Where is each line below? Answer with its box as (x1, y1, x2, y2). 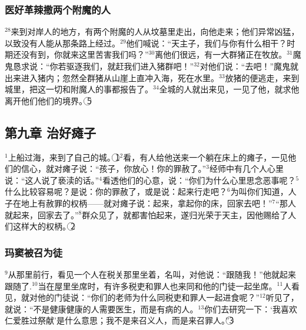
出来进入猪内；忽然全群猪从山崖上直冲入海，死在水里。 (5, 71, 219, 84)
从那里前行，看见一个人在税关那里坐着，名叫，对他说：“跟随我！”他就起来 (8, 268, 296, 280)
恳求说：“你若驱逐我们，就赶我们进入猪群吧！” (12, 60, 194, 72)
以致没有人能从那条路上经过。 (5, 36, 120, 49)
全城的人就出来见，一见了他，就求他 (159, 83, 300, 95)
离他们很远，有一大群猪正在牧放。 (155, 48, 287, 61)
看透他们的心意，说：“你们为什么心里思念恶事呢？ (102, 174, 296, 186)
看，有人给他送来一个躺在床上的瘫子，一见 (123, 151, 288, 163)
